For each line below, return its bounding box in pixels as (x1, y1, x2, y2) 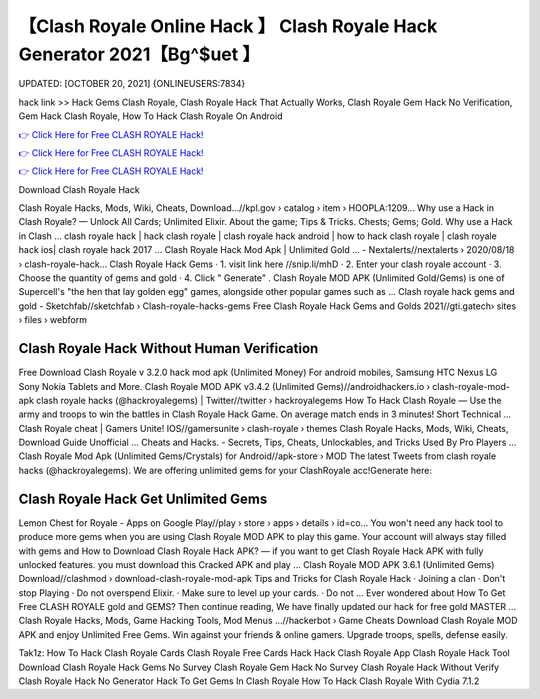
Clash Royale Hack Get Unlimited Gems (18, 490, 268, 507)
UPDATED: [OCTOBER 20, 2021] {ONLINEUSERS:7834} (18, 78, 246, 90)
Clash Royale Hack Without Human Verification (18, 340, 319, 357)
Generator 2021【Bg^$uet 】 (18, 43, 260, 65)
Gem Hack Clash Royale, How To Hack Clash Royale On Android (18, 110, 283, 122)
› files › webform (18, 314, 87, 326)
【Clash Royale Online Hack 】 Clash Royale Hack (18, 15, 438, 37)
